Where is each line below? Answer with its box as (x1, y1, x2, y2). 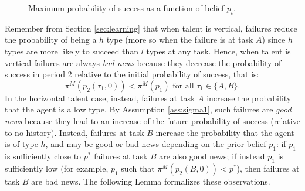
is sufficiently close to (5, 149, 82, 162)
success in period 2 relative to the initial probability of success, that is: (5, 68, 259, 80)
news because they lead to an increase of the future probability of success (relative (5, 114, 300, 127)
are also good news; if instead (159, 149, 265, 162)
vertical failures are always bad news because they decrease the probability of (5, 56, 282, 69)
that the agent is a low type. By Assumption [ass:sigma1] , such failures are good (5, 103, 292, 115)
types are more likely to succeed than (5, 45, 139, 57)
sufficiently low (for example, (5, 162, 109, 174)
